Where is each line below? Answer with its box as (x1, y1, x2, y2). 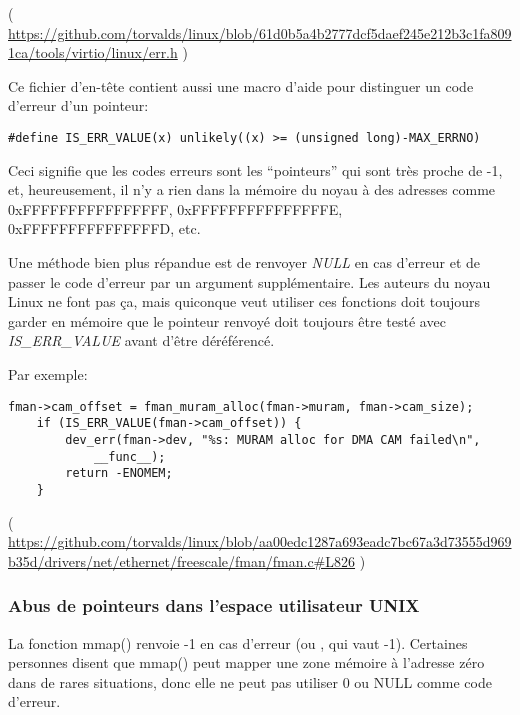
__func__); (93, 449, 166, 464)
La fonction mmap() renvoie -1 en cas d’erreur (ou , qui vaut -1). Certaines (8, 632, 468, 653)
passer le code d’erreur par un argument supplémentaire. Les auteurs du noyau (8, 271, 491, 292)
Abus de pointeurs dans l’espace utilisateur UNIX (8, 593, 420, 618)
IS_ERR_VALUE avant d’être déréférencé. (8, 330, 275, 351)
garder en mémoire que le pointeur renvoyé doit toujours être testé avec (8, 310, 446, 331)
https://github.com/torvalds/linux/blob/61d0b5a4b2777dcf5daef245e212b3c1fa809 (8, 22, 512, 43)
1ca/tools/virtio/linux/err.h (8, 42, 178, 63)
